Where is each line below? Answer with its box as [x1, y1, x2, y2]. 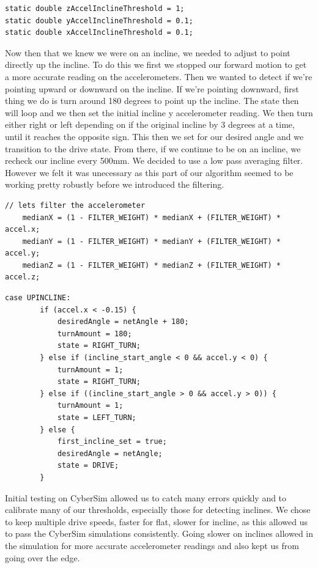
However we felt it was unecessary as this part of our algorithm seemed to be [5, 166, 294, 179]
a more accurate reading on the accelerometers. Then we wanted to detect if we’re [5, 70, 312, 83]
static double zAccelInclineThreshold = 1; [5, 4, 185, 13]
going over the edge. [5, 551, 80, 564]
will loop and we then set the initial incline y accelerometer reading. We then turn [5, 106, 313, 119]
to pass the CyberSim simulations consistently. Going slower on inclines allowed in [5, 527, 313, 540]
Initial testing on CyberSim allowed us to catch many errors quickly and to [5, 491, 287, 504]
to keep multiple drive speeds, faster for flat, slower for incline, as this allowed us [5, 515, 308, 528]
